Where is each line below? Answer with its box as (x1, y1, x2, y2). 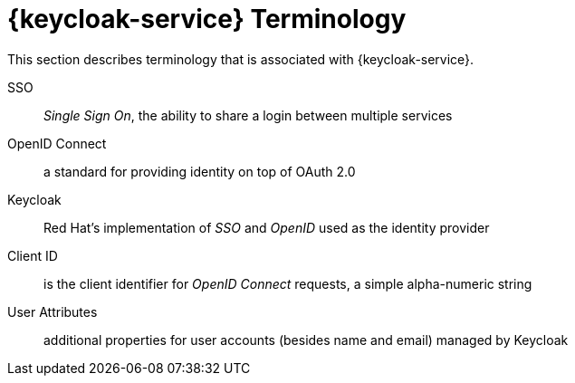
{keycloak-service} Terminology (7, 4, 407, 34)
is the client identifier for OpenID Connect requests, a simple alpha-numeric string (43, 275, 532, 292)
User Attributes (7, 303, 98, 320)
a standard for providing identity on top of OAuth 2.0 (43, 163, 356, 179)
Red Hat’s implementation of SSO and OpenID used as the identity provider (43, 219, 490, 235)
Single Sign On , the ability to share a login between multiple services (43, 107, 453, 123)
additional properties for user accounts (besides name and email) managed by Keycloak (43, 331, 569, 348)
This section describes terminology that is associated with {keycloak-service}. (7, 51, 474, 67)
